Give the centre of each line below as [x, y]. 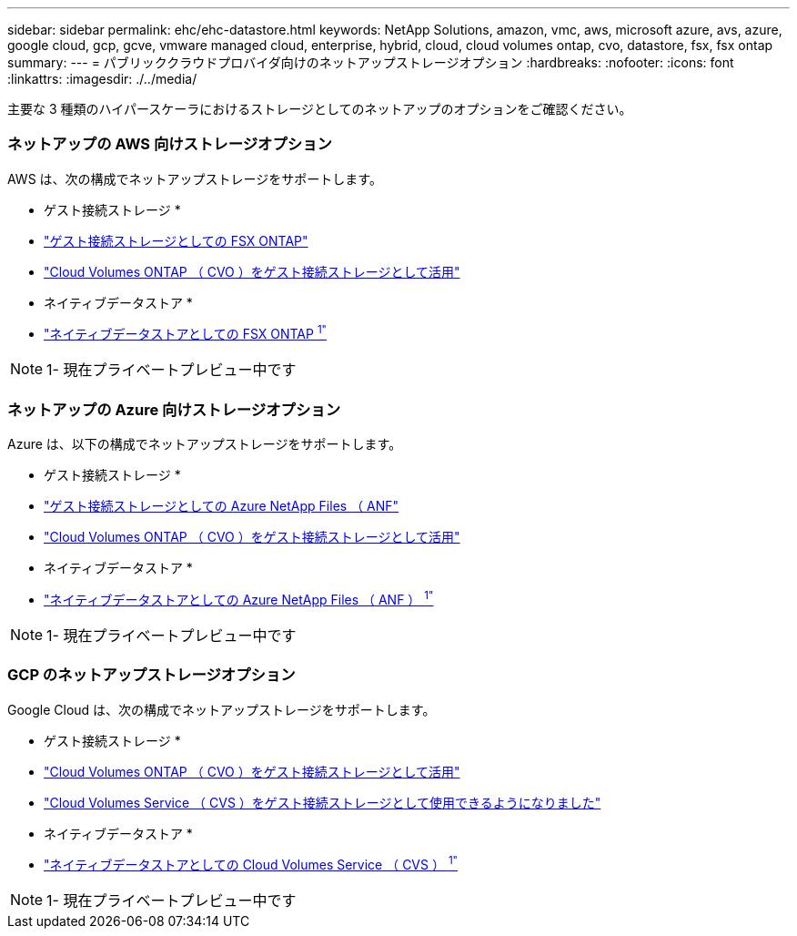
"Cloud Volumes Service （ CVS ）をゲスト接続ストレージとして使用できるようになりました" [323, 802]
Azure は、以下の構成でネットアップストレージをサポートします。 [205, 444]
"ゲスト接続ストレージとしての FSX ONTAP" [176, 240]
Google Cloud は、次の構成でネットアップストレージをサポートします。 [222, 709]
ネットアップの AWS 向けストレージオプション [170, 144]
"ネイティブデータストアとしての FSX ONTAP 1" [186, 333]
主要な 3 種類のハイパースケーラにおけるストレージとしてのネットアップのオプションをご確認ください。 [320, 109]
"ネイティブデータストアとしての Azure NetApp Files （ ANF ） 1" [239, 598]
